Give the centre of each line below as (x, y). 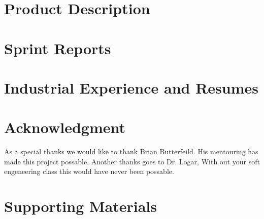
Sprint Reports (58, 48)
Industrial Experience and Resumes (131, 87)
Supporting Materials (81, 206)
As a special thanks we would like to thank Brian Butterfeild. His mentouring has (131, 151)
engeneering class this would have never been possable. (89, 171)
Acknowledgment (65, 127)
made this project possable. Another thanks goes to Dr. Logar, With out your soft (132, 161)
